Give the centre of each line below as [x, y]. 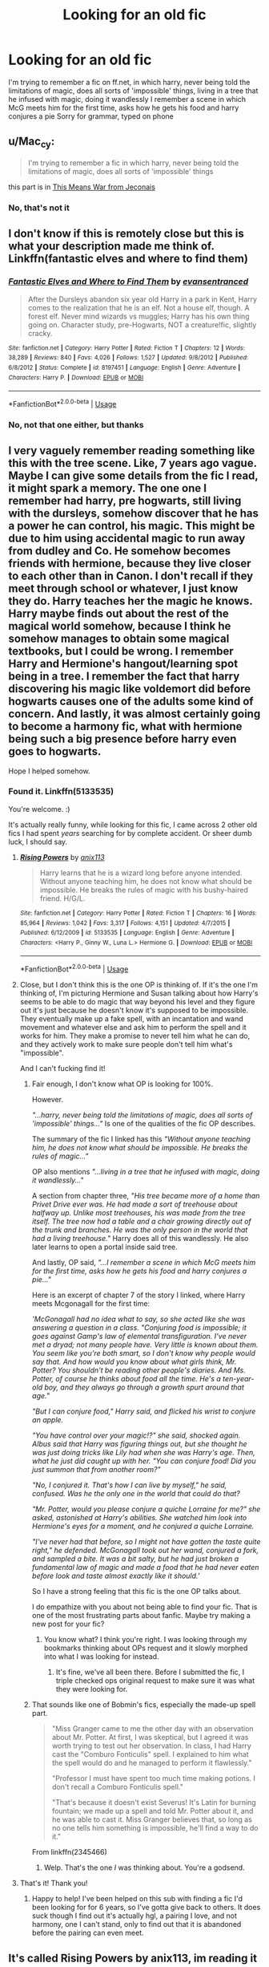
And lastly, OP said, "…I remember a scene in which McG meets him [144, 1263]
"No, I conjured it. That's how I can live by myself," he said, [129, 1485]
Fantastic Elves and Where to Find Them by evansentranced [128, 282]
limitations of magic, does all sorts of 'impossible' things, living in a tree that [133, 91]
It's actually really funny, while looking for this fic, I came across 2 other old [133, 825]
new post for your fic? [68, 1624]
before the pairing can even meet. [88, 1933]
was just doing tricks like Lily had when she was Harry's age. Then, [144, 1453]
